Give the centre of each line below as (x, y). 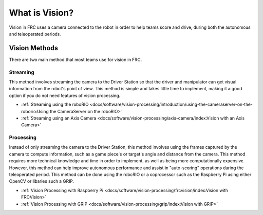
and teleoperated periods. (35, 34)
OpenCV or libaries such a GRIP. (41, 181)
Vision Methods (34, 48)
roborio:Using (35, 111)
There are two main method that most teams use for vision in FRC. (75, 59)
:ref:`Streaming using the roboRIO (55, 104)
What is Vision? (41, 13)
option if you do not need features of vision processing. (65, 96)
